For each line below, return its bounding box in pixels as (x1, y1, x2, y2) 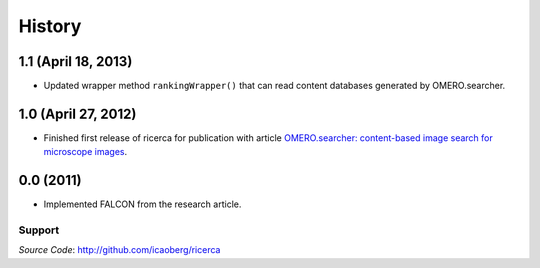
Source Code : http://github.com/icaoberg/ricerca (18, 244, 221, 256)
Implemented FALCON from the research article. (43, 198, 242, 210)
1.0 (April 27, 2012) (18, 105, 137, 122)
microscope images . (43, 146, 128, 158)
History (18, 15, 82, 37)
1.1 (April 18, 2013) (18, 53, 133, 70)
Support (18, 223, 60, 237)
